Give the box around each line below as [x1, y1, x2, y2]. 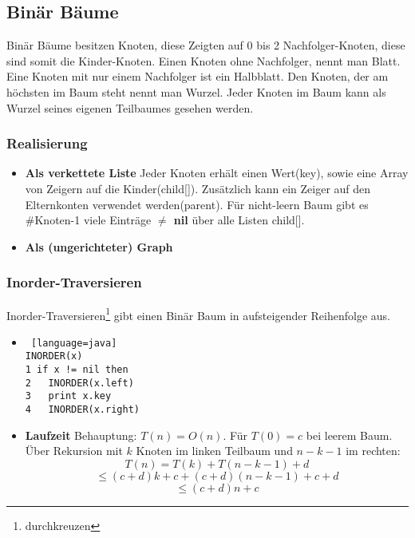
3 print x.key [25, 390, 112, 402]
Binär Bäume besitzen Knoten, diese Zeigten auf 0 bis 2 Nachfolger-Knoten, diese [6, 37, 405, 53]
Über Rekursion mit [25, 442, 123, 459]
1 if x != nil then [25, 364, 128, 376]
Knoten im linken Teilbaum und [136, 442, 293, 459]
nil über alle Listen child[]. [173, 212, 305, 228]
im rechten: [346, 442, 401, 459]
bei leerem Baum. [306, 426, 393, 443]
